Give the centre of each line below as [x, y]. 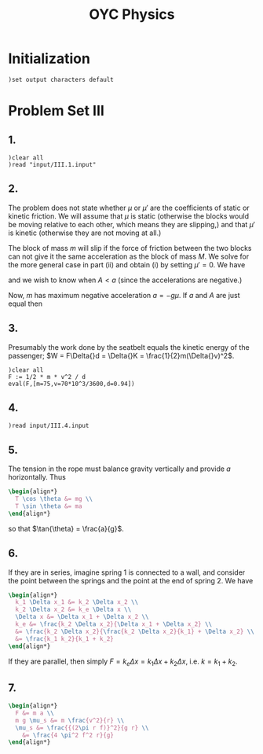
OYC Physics [132, 15]
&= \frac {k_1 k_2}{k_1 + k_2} [64, 638]
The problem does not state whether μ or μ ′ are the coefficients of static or [129, 208]
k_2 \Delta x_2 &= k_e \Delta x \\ [73, 610]
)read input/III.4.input [49, 426]
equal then [26, 303]
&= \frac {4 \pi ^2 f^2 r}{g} [68, 735]
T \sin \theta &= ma [49, 506]
